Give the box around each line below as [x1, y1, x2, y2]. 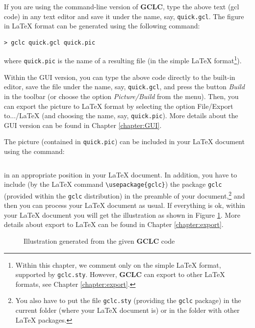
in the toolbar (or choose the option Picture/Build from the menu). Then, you [4, 91, 239, 101]
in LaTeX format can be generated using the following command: [4, 21, 200, 31]
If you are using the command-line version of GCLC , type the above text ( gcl [4, 1, 239, 11]
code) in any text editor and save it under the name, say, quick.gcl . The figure [4, 11, 244, 21]
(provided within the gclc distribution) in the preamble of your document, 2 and [4, 189, 245, 201]
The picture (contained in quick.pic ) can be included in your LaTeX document [4, 136, 245, 147]
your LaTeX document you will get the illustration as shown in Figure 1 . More [4, 209, 240, 220]
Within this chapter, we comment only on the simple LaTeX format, [15, 259, 221, 270]
